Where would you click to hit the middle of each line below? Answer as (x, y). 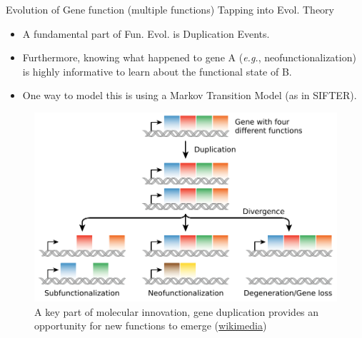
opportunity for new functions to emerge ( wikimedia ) (151, 326)
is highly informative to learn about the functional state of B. (157, 71)
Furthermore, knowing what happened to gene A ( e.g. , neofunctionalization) (189, 57)
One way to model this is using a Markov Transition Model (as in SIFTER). (190, 95)
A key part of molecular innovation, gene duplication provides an (177, 311)
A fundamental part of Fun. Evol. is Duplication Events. (146, 33)
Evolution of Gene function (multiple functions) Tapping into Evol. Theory (170, 9)
